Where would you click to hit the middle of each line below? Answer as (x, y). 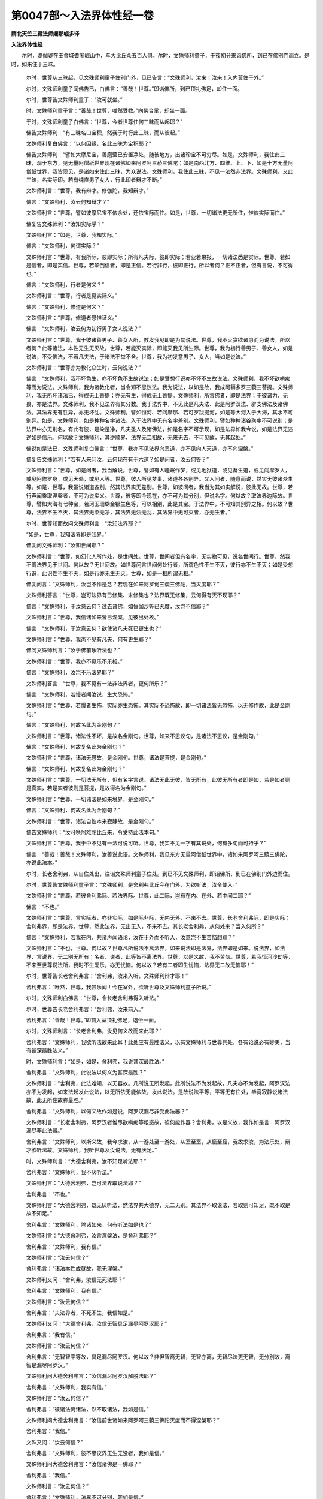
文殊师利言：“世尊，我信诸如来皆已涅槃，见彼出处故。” (93, 617)
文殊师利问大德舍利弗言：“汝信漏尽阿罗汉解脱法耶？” (91, 1376)
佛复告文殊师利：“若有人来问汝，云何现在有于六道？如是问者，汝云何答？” (118, 459)
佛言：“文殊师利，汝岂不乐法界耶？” (70, 672)
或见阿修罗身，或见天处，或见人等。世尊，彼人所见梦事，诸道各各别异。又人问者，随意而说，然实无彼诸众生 (159, 478)
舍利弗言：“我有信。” (51, 1335)
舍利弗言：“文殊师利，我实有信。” (66, 1387)
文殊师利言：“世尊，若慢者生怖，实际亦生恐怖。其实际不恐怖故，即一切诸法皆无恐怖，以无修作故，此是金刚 (158, 705)
